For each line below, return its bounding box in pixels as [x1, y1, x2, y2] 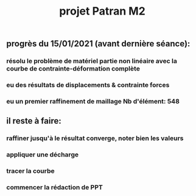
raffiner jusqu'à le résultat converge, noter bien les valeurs [6, 134, 184, 142]
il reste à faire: [6, 116, 62, 126]
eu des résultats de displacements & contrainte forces [6, 81, 170, 89]
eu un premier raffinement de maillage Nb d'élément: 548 [6, 97, 180, 105]
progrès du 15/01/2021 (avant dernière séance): [6, 38, 191, 49]
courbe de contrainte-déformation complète [6, 65, 140, 73]
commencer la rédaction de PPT [6, 183, 103, 192]
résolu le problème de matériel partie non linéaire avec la [6, 57, 178, 65]
